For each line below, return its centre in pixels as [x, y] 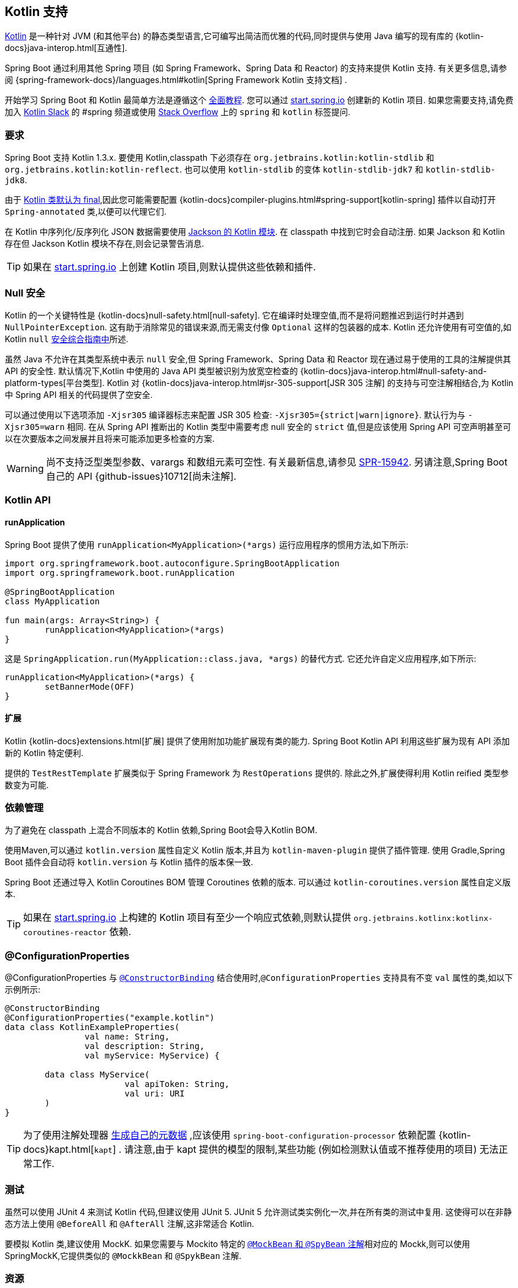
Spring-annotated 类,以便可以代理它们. [86, 212]
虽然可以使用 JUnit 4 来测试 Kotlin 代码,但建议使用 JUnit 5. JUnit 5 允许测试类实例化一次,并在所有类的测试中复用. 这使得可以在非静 [258, 1212]
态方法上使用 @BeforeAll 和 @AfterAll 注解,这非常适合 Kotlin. [129, 1223]
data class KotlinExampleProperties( [92, 1027]
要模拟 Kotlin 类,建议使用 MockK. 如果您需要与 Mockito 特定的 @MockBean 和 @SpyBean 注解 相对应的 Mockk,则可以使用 [238, 1244]
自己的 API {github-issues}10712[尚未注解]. [141, 476]
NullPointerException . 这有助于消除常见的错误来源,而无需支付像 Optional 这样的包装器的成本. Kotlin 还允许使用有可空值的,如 [258, 327]
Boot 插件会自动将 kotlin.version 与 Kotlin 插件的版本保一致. [129, 862]
